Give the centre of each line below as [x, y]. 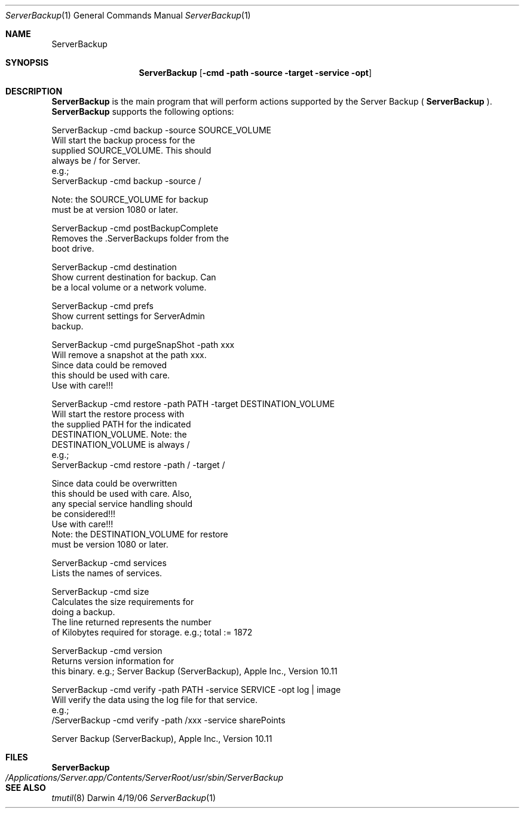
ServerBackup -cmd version [107, 651]
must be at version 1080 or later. [115, 210]
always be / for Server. [96, 161]
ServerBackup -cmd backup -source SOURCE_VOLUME [161, 130]
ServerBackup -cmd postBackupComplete [135, 228]
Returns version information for [113, 661]
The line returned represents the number [131, 622]
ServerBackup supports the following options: [143, 111]
